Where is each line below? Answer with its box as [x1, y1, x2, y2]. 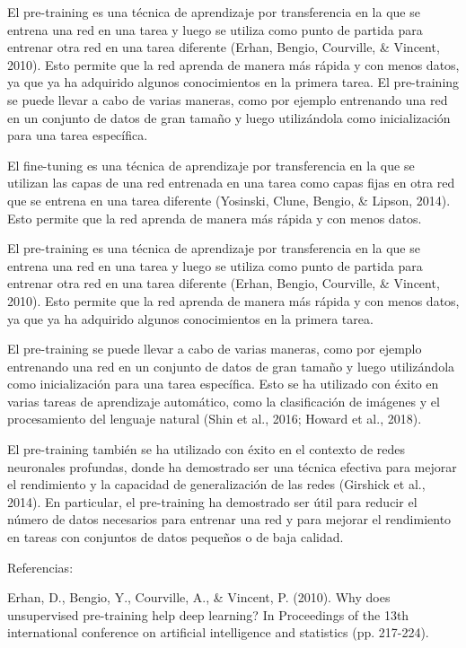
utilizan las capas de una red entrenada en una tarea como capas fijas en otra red [7, 173, 455, 192]
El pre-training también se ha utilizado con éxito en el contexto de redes [7, 440, 406, 459]
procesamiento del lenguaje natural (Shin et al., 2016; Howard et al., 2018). [7, 409, 422, 428]
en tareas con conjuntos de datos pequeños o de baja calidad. [7, 528, 344, 547]
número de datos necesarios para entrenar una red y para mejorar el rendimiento [7, 510, 452, 529]
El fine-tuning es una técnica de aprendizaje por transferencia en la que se [7, 155, 415, 174]
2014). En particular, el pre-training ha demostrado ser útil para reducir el [7, 492, 418, 511]
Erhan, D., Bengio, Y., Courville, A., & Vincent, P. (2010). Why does [7, 588, 391, 607]
